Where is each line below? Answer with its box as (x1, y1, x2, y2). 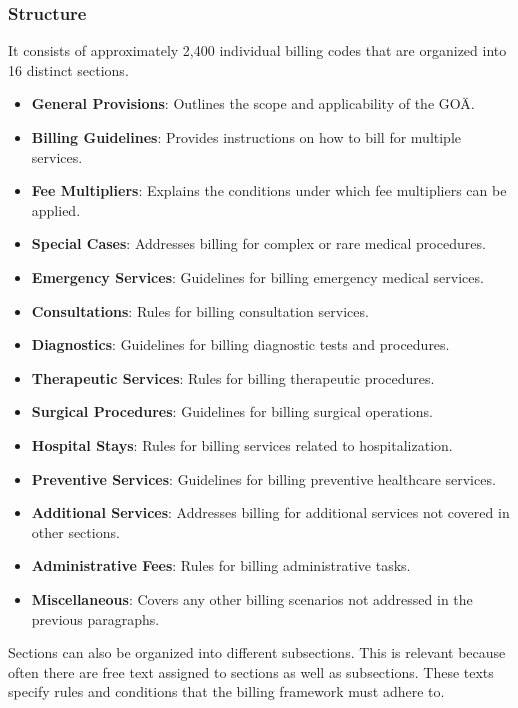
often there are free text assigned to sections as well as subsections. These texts (8, 661, 494, 682)
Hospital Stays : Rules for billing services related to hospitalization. (31, 434, 453, 455)
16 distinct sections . (8, 59, 129, 80)
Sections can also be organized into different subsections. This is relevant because (8, 642, 506, 663)
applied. (31, 199, 81, 220)
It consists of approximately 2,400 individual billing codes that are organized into (8, 40, 507, 61)
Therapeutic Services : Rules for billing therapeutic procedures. (31, 367, 435, 388)
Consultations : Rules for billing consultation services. (31, 300, 369, 321)
